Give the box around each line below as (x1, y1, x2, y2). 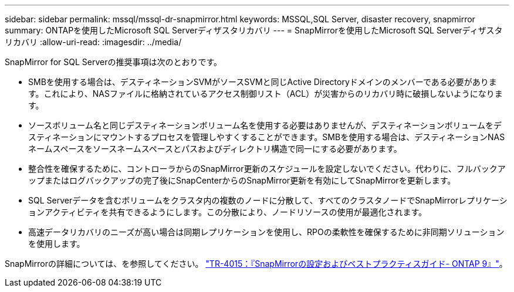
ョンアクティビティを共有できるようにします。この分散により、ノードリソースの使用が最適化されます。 (28, 207, 427, 217)
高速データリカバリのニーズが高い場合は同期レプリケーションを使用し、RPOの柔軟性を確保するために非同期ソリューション (28, 227, 505, 237)
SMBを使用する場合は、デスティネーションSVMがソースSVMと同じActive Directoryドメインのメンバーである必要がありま (28, 77, 497, 87)
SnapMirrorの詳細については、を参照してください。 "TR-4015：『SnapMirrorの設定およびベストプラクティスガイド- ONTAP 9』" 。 (5, 259, 508, 269)
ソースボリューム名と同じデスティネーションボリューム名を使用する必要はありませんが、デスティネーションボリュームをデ (28, 120, 502, 130)
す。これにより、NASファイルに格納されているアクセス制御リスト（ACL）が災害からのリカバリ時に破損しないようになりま (28, 89, 503, 99)
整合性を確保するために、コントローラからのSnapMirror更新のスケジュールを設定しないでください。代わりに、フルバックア (28, 164, 506, 174)
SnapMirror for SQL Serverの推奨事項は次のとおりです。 (5, 57, 222, 67)
